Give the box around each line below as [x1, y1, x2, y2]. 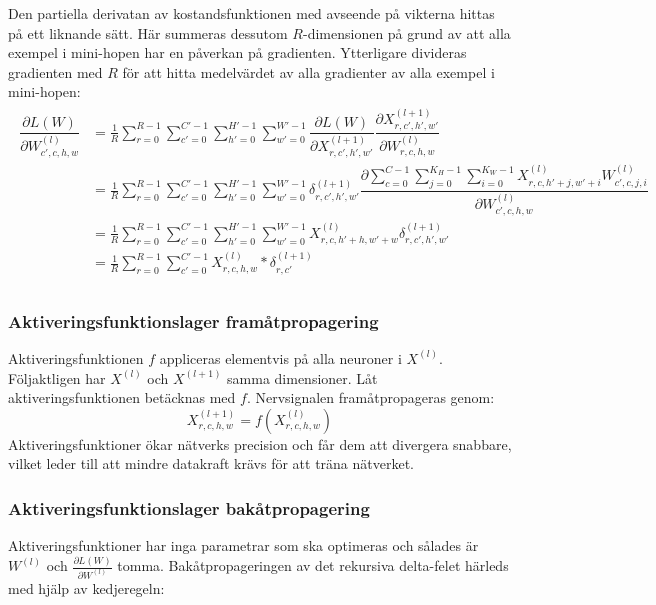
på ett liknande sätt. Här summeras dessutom [8, 22, 288, 43]
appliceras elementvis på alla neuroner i [159, 347, 402, 368]
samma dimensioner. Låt [227, 367, 378, 388]
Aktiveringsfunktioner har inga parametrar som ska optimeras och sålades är [8, 535, 479, 556]
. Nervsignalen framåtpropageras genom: [246, 387, 495, 408]
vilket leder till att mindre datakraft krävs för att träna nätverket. [8, 453, 414, 474]
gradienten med [8, 61, 103, 82]
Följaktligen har [8, 367, 106, 388]
